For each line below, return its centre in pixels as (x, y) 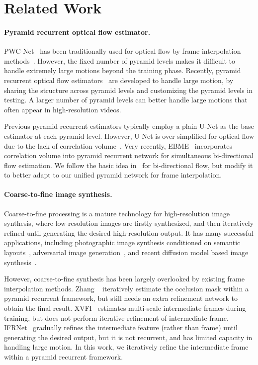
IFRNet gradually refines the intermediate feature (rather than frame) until (121, 327)
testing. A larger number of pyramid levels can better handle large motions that (126, 100)
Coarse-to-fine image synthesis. (58, 194)
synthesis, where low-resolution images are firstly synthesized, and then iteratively (129, 223)
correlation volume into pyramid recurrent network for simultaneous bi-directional (129, 155)
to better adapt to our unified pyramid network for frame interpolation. (113, 175)
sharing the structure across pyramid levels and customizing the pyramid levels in (129, 90)
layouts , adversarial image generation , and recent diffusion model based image (126, 252)
